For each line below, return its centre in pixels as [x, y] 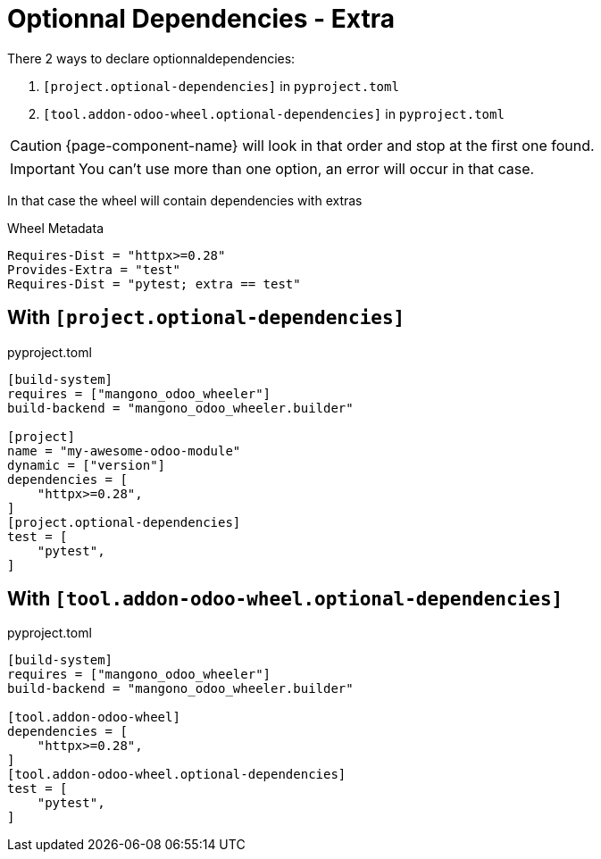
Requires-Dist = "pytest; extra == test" [154, 284]
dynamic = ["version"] [87, 465]
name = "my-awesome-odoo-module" [124, 450]
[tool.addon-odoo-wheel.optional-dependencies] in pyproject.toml [274, 113]
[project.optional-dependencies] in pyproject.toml [221, 86]
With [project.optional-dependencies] [206, 318]
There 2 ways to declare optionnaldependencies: [151, 58]
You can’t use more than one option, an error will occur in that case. [306, 168]
